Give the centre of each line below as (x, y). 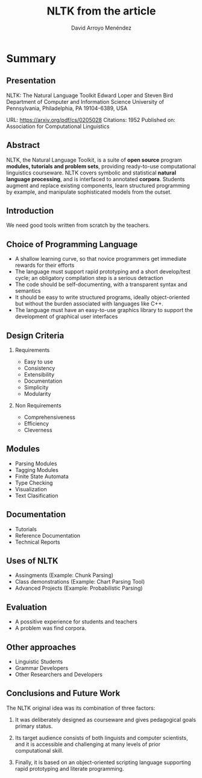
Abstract (23, 145)
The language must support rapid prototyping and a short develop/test (103, 272)
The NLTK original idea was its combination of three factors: (81, 708)
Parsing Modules (36, 464)
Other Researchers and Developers (58, 675)
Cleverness (38, 430)
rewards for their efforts (45, 265)
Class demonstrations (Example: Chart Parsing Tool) (80, 582)
